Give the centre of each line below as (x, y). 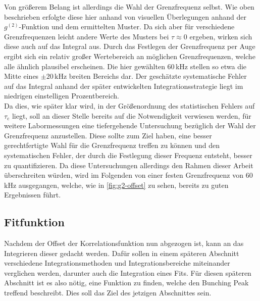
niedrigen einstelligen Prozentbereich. (62, 96)
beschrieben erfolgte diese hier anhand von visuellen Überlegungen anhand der (125, 16)
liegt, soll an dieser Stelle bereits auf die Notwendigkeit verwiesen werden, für (132, 115)
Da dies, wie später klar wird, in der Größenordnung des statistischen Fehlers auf (129, 105)
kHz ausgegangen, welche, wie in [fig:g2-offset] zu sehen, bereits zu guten (116, 185)
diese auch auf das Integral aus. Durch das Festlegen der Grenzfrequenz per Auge (130, 46)
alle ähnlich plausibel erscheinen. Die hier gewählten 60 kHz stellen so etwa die (125, 66)
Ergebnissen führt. (33, 195)
